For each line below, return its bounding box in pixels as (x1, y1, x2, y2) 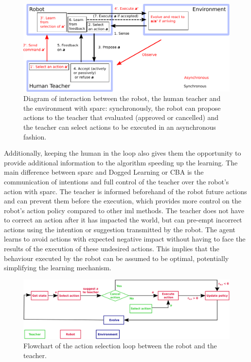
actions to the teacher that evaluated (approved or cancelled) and (23, 112, 219, 122)
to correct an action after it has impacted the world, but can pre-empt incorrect (4, 215, 242, 225)
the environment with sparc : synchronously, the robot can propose (23, 102, 221, 113)
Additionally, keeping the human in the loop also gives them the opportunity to (4, 148, 241, 158)
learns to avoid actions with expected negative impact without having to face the (4, 234, 246, 244)
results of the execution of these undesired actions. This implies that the (4, 243, 219, 254)
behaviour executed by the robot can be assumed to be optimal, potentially (4, 253, 229, 263)
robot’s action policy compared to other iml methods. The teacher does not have (4, 205, 244, 215)
